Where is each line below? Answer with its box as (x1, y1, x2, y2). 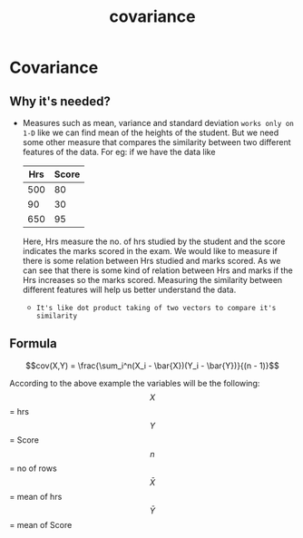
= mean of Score (9, 519, 73, 530)
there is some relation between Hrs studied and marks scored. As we (22, 256, 281, 266)
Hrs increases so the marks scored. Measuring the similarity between (22, 275, 283, 285)
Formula (9, 336, 57, 351)
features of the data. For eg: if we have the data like (22, 147, 216, 157)
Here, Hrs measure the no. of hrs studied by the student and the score (22, 236, 286, 247)
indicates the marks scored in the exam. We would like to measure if (22, 246, 279, 256)
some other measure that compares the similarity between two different (22, 137, 292, 147)
